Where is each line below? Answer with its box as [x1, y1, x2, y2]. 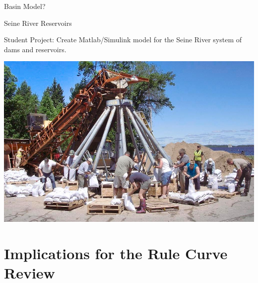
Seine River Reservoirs [4, 17, 72, 28]
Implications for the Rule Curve [4, 243, 228, 264]
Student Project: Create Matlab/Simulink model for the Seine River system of [4, 34, 242, 45]
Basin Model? [4, 1, 46, 11]
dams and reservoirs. [4, 44, 66, 54]
